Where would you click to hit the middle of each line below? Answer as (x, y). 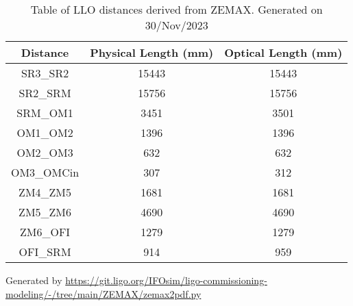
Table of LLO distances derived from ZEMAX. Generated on (176, 9)
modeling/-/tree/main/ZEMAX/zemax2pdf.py (104, 293)
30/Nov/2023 (176, 25)
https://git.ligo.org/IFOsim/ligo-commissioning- (166, 280)
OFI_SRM (45, 252)
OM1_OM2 (45, 132)
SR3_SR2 (45, 73)
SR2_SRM (45, 93)
